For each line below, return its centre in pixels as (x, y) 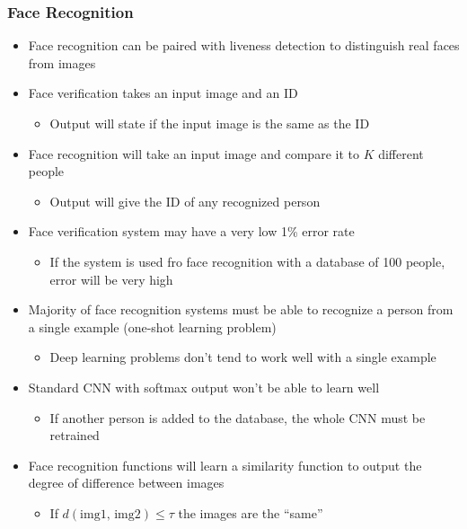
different (401, 153)
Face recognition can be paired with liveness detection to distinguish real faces (244, 45)
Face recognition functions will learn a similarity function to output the (225, 465)
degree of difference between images (126, 483)
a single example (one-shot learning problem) (152, 326)
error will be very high (111, 279)
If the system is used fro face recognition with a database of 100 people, (247, 261)
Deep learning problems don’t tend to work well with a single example (243, 357)
